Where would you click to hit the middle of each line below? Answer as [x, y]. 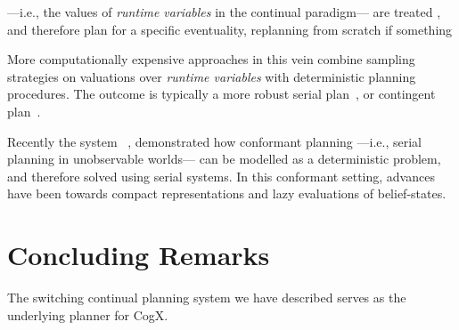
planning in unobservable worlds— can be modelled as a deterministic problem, [224, 159]
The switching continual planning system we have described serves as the [207, 298]
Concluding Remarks [139, 255]
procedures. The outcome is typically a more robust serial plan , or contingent [221, 94]
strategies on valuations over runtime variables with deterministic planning [212, 76]
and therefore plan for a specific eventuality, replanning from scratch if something [230, 29]
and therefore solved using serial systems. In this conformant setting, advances [221, 176]
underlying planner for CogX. [88, 314]
